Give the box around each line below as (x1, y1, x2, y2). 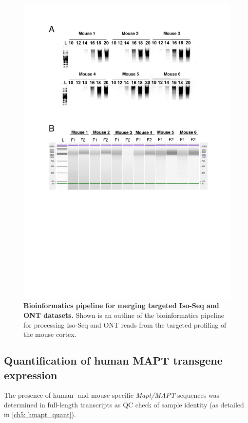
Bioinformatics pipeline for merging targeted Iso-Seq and (23, 300, 219, 311)
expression (4, 367, 57, 382)
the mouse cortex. (23, 329, 76, 339)
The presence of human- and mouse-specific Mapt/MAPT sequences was (4, 390, 220, 400)
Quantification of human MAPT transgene (4, 353, 223, 368)
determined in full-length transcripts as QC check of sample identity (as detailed (4, 399, 244, 409)
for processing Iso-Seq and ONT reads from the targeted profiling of (23, 319, 227, 330)
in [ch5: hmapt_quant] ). (4, 409, 76, 419)
